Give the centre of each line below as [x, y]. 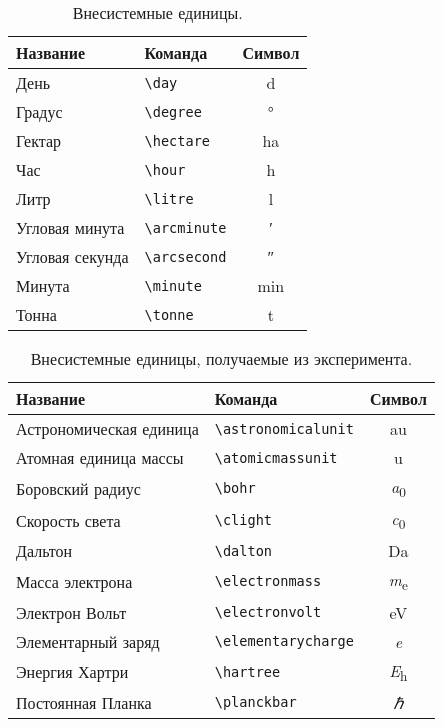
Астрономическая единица [107, 428]
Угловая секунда [72, 256]
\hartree [247, 671]
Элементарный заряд [88, 641]
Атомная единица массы [100, 457]
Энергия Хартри [72, 672]
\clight [243, 520]
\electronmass [268, 581]
